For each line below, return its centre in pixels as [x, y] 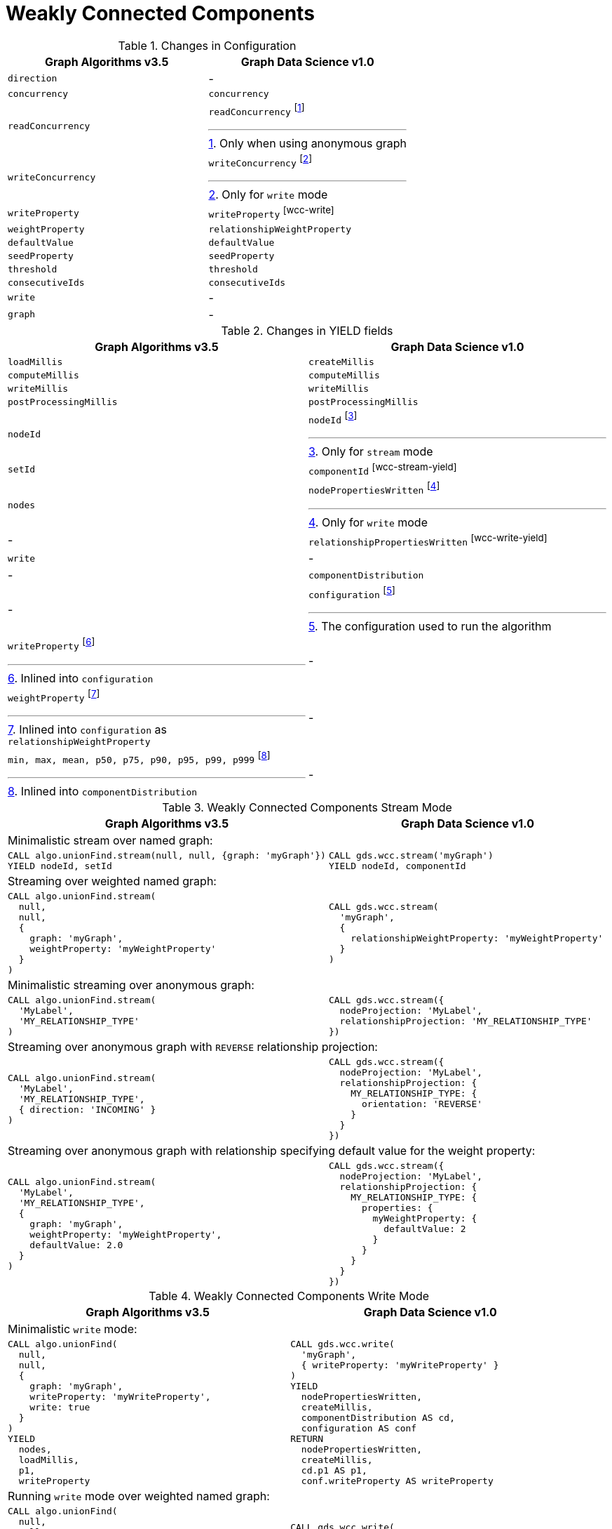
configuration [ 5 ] [352, 593]
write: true [60, 1408]
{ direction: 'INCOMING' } [87, 1109]
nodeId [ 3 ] [333, 418]
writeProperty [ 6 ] [52, 644]
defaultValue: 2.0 [76, 1245]
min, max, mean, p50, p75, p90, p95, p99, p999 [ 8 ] [139, 758]
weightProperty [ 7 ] [54, 696]
